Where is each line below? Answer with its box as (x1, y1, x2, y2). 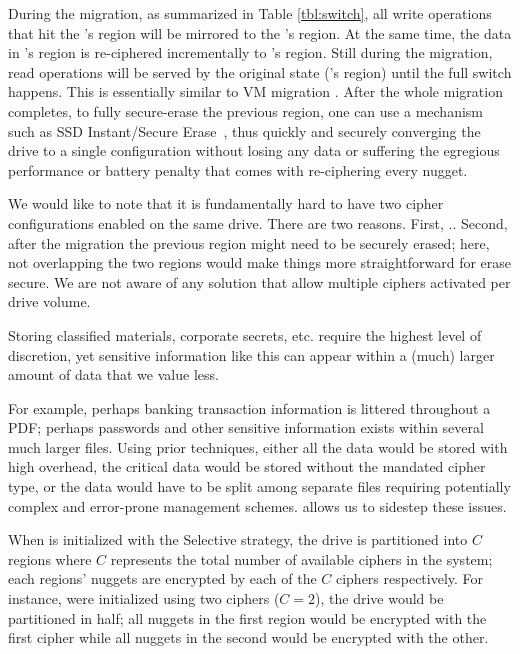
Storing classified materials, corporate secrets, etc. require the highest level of (8, 324, 482, 345)
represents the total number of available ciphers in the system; (110, 548, 493, 569)
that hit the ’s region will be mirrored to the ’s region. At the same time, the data (8, 22, 512, 43)
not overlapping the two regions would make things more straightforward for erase (8, 252, 512, 273)
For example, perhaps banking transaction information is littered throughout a (8, 397, 491, 418)
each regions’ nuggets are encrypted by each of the (8, 568, 317, 589)
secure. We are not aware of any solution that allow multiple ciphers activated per (8, 271, 511, 292)
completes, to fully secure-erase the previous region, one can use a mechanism (8, 100, 483, 121)
